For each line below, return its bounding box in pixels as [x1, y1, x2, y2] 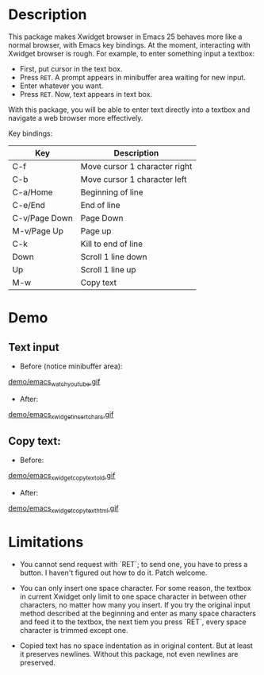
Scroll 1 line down [80, 251, 147, 262]
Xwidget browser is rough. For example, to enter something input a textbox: [8, 48, 255, 58]
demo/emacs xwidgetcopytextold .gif [8, 471, 116, 482]
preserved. [19, 658, 55, 667]
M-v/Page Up [12, 225, 64, 236]
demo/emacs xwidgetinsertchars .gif [8, 409, 114, 421]
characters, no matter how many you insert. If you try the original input [19, 600, 251, 609]
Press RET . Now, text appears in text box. [19, 89, 153, 98]
